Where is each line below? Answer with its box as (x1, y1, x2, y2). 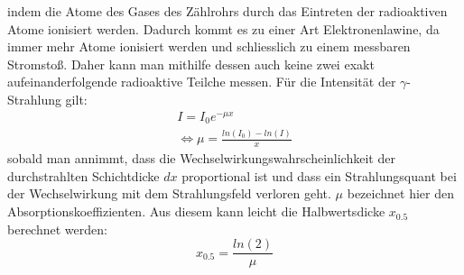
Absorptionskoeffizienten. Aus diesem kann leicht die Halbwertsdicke (7, 202, 385, 221)
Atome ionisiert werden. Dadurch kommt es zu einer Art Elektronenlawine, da (7, 19, 440, 38)
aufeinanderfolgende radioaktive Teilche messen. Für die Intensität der (7, 72, 396, 91)
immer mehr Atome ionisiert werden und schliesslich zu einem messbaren (7, 37, 411, 56)
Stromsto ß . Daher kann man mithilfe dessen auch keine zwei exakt (7, 54, 375, 73)
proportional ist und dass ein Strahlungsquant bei (181, 166, 457, 185)
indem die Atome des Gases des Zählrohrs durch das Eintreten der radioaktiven (7, 2, 448, 20)
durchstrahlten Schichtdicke (7, 166, 160, 185)
